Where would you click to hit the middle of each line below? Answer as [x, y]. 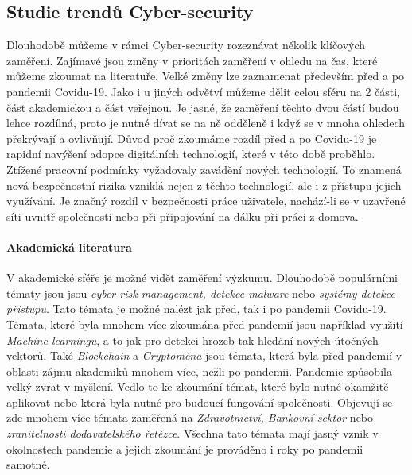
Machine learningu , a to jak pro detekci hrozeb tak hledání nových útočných [192, 340]
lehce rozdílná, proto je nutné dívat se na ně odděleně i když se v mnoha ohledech [206, 123]
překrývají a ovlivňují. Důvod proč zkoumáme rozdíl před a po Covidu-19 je [192, 138]
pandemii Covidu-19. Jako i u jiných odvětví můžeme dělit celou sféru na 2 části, [204, 91]
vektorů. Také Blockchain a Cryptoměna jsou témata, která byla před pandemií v [204, 355]
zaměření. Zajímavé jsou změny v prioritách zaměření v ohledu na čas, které [192, 60]
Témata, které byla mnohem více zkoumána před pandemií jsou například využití [205, 324]
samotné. [28, 464]
